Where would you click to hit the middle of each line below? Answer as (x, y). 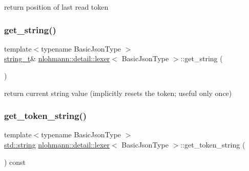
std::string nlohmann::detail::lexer (57, 144)
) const (15, 162)
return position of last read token (56, 7)
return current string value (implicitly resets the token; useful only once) (118, 93)
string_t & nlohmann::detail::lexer (57, 58)
